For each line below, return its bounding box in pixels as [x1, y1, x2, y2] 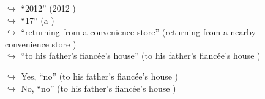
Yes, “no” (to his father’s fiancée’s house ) [21, 69, 179, 82]
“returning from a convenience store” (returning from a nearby [21, 26, 256, 38]
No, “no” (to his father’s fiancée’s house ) [21, 81, 176, 94]
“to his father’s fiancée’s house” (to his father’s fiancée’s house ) [21, 49, 261, 62]
